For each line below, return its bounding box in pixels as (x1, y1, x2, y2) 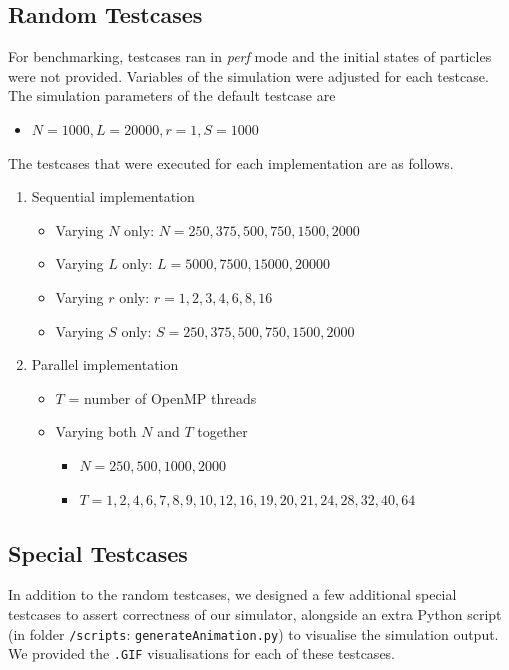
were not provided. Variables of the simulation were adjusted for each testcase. (8, 65, 489, 86)
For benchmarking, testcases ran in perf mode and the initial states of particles (8, 46, 492, 67)
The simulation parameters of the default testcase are (8, 85, 336, 106)
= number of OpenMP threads (68, 387, 257, 408)
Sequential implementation (31, 186, 195, 207)
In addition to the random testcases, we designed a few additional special (8, 584, 457, 605)
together (197, 421, 248, 442)
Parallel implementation (31, 354, 179, 375)
